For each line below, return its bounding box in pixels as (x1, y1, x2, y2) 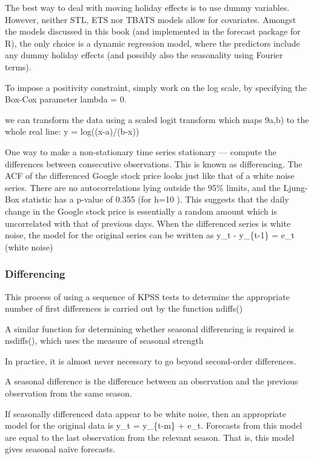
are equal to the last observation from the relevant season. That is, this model (5, 431, 295, 443)
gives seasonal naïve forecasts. (5, 443, 115, 455)
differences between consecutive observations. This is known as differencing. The (5, 157, 302, 170)
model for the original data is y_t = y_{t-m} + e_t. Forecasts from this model (5, 419, 302, 432)
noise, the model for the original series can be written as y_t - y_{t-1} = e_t (5, 229, 295, 241)
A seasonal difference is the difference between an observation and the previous (5, 375, 298, 387)
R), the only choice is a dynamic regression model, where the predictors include (5, 36, 300, 49)
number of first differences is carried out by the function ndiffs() (5, 302, 243, 315)
